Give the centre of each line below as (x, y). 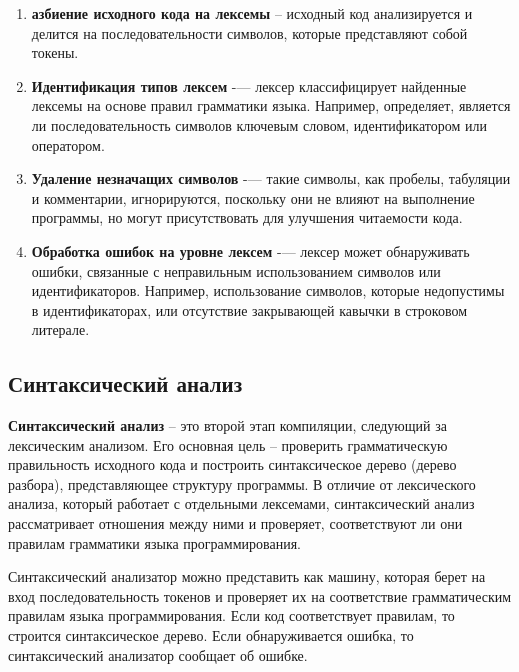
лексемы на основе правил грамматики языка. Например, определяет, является (271, 105)
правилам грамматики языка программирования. (154, 542)
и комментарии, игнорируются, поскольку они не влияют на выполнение (253, 197)
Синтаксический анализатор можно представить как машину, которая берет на (247, 576)
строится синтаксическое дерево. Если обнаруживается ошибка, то (211, 635)
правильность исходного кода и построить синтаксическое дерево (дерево (232, 464)
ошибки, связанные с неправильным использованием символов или (236, 270)
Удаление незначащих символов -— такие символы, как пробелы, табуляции (271, 178)
